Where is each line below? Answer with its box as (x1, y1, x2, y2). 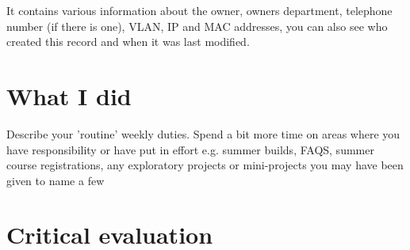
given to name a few (6, 172, 105, 188)
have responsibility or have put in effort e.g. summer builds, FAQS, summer (6, 141, 374, 157)
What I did (6, 79, 132, 112)
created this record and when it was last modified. (6, 33, 250, 50)
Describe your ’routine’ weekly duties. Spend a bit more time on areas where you (6, 125, 400, 142)
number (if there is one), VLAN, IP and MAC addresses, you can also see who (6, 17, 388, 34)
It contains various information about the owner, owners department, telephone (6, 2, 393, 18)
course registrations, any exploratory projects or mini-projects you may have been (6, 157, 404, 173)
